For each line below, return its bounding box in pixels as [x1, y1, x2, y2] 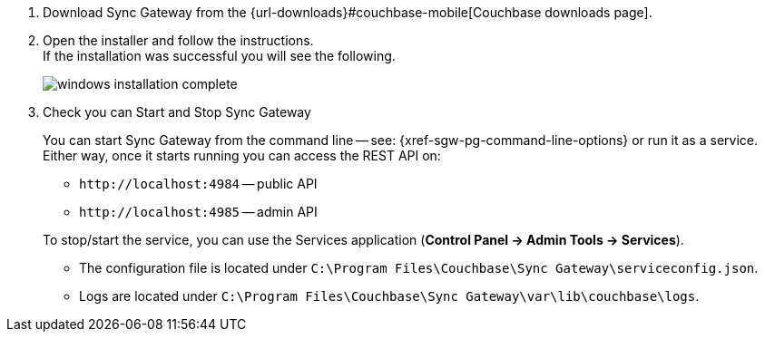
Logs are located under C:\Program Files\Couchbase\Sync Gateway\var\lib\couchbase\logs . [79, 288, 700, 304]
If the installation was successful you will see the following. [43, 48, 396, 63]
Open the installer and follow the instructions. [43, 33, 314, 48]
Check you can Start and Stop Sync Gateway [43, 104, 311, 120]
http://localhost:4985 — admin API [79, 204, 318, 219]
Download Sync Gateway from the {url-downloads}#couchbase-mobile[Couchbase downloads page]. [43, 5, 652, 20]
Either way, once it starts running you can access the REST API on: [43, 148, 441, 163]
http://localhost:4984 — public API [79, 176, 318, 191]
